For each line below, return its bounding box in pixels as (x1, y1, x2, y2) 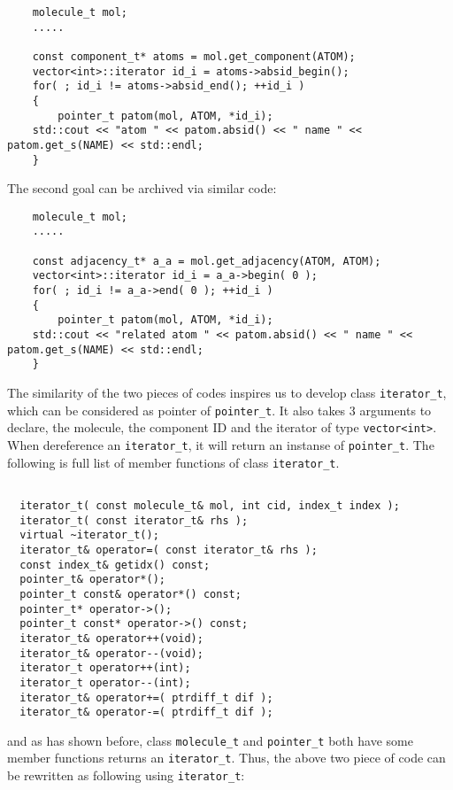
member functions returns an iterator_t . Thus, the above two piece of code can (7, 748, 446, 767)
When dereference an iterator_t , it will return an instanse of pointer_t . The (7, 436, 434, 453)
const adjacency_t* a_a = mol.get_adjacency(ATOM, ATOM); (32, 254, 381, 267)
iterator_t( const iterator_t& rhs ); (19, 514, 249, 527)
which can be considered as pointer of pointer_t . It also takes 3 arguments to (7, 400, 432, 419)
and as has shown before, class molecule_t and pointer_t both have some (7, 731, 413, 749)
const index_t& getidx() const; (19, 558, 211, 571)
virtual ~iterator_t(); (19, 529, 159, 542)
